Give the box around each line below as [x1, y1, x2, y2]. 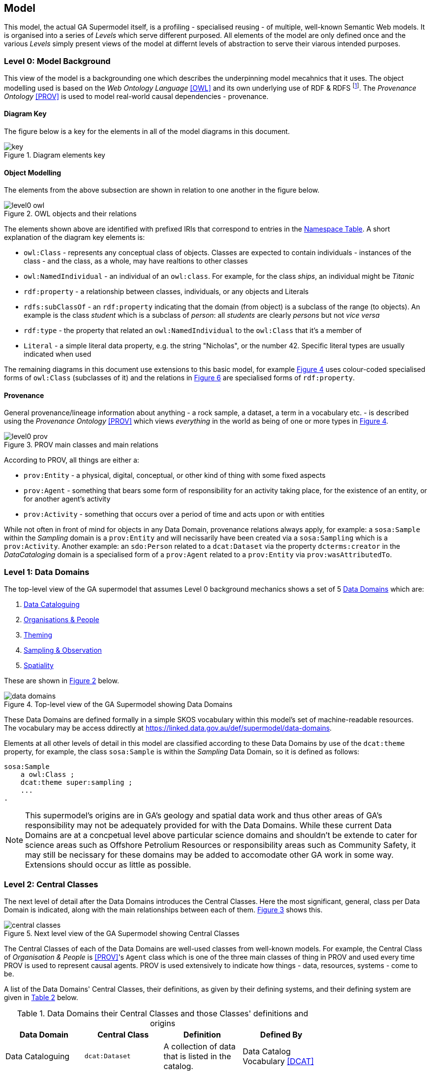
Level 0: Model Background [4, 56, 111, 66]
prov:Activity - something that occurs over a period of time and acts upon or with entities [24, 510, 325, 519]
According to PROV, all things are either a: [4, 456, 139, 465]
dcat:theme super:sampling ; [20, 778, 133, 787]
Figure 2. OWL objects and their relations [4, 209, 137, 218]
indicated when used [24, 350, 92, 359]
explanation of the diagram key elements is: [4, 233, 145, 242]
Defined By [260, 1029, 303, 1040]
